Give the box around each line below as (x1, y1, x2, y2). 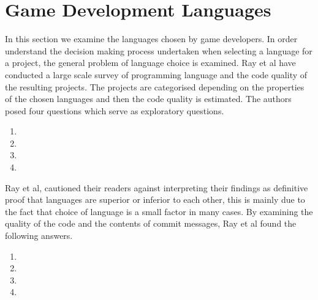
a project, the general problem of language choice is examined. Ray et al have (5, 56, 296, 69)
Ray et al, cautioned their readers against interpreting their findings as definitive (5, 181, 308, 194)
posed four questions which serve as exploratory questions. (5, 104, 224, 117)
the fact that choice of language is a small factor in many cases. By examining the (5, 205, 313, 218)
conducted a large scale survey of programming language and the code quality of (5, 68, 308, 81)
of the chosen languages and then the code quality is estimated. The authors (5, 92, 292, 105)
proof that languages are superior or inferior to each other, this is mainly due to (5, 193, 305, 206)
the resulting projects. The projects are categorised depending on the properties (5, 80, 305, 93)
